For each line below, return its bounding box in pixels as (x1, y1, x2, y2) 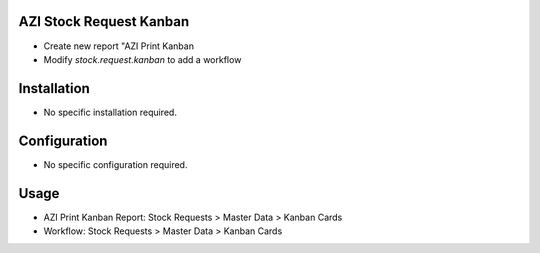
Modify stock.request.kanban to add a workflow (43, 53, 242, 65)
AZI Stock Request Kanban (18, 13, 190, 30)
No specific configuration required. (43, 158, 188, 170)
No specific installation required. (43, 106, 177, 118)
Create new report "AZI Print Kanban (43, 40, 195, 52)
